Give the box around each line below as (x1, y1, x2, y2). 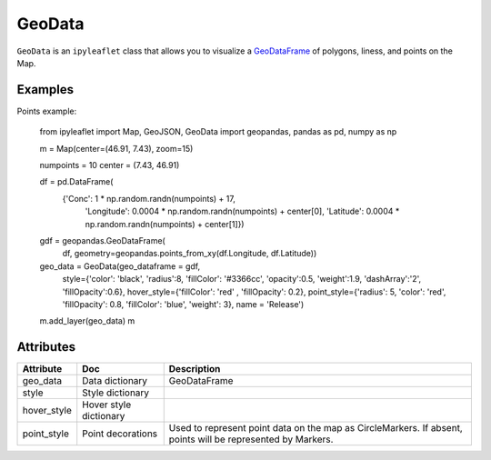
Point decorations (82, 427, 158, 440)
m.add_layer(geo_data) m (39, 315, 135, 326)
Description (168, 363, 221, 375)
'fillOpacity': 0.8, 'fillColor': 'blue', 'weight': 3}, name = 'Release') (62, 298, 305, 309)
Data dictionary (82, 375, 148, 387)
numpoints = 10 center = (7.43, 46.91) (39, 160, 180, 171)
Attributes (16, 339, 76, 355)
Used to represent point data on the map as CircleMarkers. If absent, (168, 422, 463, 435)
